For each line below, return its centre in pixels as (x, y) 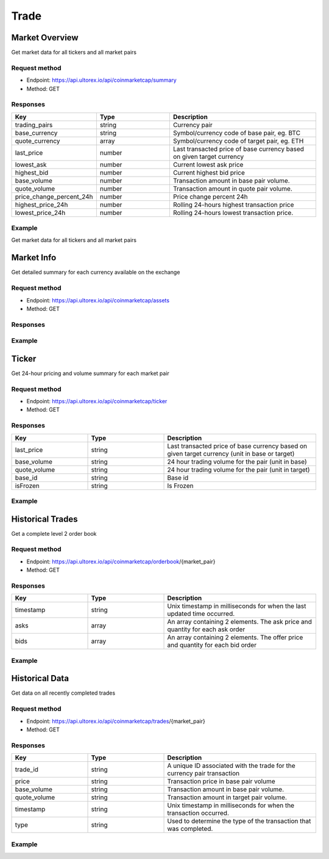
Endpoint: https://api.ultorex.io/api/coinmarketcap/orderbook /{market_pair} (121, 561)
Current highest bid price (209, 172)
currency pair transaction (203, 773)
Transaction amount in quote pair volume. (232, 188)
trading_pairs (34, 125)
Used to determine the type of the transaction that (239, 821)
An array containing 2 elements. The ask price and (239, 622)
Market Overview (45, 38)
